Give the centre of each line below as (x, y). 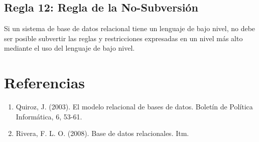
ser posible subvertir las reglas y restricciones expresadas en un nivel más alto (123, 38)
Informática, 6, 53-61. (49, 116)
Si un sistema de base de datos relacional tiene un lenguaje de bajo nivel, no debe (130, 28)
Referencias (45, 83)
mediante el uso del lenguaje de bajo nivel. (70, 48)
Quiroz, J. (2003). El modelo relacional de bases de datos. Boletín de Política (134, 107)
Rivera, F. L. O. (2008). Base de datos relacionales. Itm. (102, 133)
